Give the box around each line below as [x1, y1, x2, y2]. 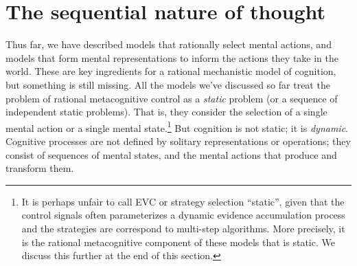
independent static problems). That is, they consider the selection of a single [5, 104, 327, 119]
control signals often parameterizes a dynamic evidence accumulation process [21, 208, 345, 222]
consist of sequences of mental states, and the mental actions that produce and [5, 147, 337, 162]
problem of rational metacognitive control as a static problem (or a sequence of [5, 91, 338, 105]
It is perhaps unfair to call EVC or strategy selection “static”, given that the [21, 194, 345, 208]
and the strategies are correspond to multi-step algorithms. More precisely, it [21, 221, 345, 235]
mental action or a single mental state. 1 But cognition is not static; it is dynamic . [5, 118, 349, 135]
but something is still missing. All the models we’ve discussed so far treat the [5, 77, 330, 91]
